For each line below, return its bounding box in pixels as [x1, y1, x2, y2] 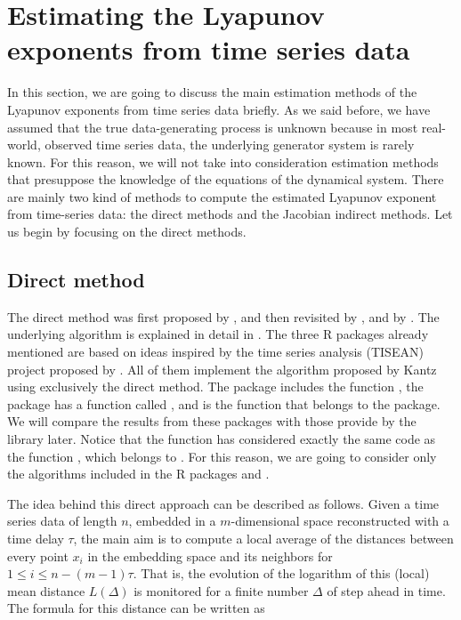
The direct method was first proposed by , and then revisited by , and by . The [7, 307, 440, 326]
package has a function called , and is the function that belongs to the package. [7, 394, 441, 413]
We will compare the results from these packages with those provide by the [7, 412, 417, 431]
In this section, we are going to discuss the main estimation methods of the [7, 83, 417, 101]
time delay [7, 528, 64, 547]
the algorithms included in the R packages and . [7, 464, 270, 483]
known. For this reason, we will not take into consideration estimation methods [7, 152, 439, 171]
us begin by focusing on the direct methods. [7, 222, 247, 241]
